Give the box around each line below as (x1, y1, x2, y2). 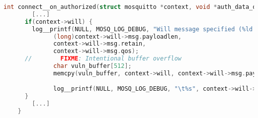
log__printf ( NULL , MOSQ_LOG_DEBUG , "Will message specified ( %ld (32, 25, 253, 33)
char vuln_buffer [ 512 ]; (53, 62, 132, 69)
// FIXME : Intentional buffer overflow (24, 55, 181, 62)
